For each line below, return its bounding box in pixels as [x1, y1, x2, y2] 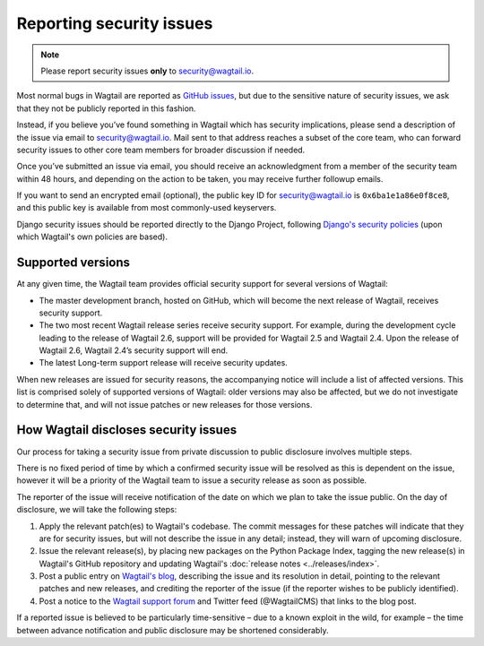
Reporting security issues [16, 13, 213, 33]
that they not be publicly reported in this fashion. [16, 103, 196, 114]
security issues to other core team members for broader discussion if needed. [16, 144, 306, 155]
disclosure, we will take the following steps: [16, 504, 177, 515]
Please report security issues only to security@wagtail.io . [40, 65, 255, 76]
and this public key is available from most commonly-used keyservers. [16, 202, 277, 213]
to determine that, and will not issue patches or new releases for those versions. [16, 399, 313, 409]
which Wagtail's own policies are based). [16, 231, 168, 242]
